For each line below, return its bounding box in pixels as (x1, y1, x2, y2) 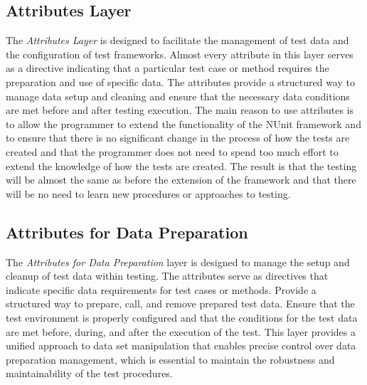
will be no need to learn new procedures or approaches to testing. (6, 186, 291, 201)
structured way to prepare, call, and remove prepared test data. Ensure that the (6, 296, 355, 311)
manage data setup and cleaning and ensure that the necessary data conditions (6, 88, 350, 103)
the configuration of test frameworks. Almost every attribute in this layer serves (6, 46, 353, 61)
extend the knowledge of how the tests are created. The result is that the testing (6, 158, 357, 173)
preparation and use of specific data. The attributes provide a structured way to (6, 74, 355, 89)
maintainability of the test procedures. (6, 366, 173, 381)
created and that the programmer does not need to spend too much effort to (6, 144, 339, 159)
